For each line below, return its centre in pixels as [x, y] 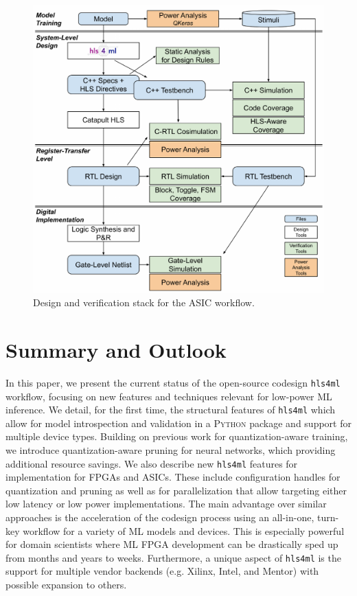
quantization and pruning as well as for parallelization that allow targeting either [176, 490]
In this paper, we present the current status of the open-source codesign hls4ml [173, 382]
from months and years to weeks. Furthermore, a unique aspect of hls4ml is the [173, 557]
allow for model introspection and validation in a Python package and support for [178, 423]
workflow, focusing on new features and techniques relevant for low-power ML [169, 396]
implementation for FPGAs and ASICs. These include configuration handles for [173, 477]
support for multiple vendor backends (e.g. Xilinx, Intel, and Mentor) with [162, 571]
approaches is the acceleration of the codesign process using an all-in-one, [160, 517]
